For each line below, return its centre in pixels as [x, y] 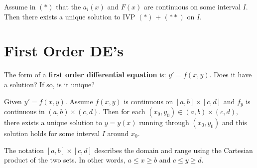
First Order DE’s [64, 51]
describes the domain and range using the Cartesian [174, 150]
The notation [24, 150]
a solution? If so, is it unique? [49, 84]
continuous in [24, 111]
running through [164, 122]
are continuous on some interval [192, 6]
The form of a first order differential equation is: [85, 75]
